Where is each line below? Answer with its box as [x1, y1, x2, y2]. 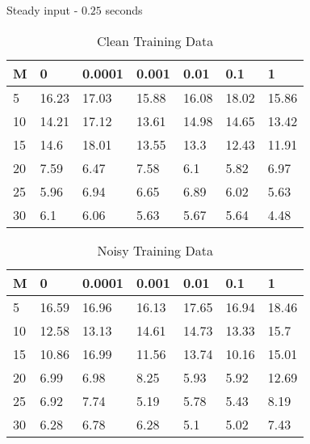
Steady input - [6, 2, 78, 18]
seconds [105, 2, 143, 18]
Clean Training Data [97, 31, 214, 50]
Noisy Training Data [97, 240, 213, 260]
